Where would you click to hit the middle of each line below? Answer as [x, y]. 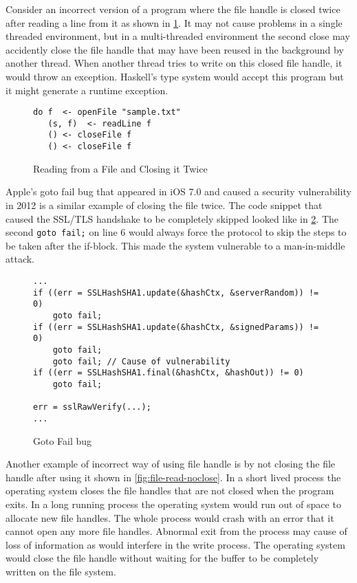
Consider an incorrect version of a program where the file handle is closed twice [173, 9]
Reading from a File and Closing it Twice [120, 168]
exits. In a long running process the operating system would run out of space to [173, 504]
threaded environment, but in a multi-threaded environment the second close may [178, 36]
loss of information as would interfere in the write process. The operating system [175, 544]
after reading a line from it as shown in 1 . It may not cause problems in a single [174, 22]
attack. [20, 259]
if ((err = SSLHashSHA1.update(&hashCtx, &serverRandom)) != [176, 293]
